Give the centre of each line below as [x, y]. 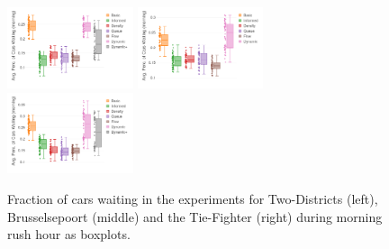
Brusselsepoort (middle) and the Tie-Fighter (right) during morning [195, 216]
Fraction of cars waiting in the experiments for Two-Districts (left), [193, 199]
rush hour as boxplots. [69, 234]
